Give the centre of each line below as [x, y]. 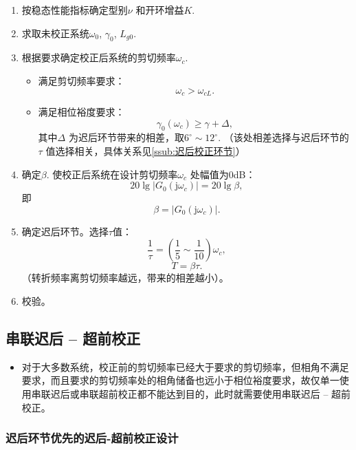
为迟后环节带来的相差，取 [126, 137]
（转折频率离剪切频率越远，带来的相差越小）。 [125, 278]
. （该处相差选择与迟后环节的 [283, 137]
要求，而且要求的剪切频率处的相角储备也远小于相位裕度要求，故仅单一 [180, 380]
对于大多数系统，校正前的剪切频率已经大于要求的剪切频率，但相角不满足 [185, 366]
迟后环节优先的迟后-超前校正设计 [92, 438]
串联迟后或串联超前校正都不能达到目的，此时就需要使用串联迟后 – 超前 [191, 393]
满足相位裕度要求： [81, 112]
